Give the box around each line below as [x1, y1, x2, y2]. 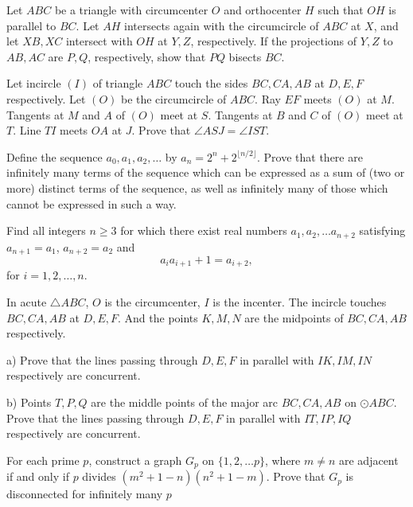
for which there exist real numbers [120, 222, 287, 239]
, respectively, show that [88, 48, 206, 64]
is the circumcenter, [104, 294, 201, 310]
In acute [6, 294, 47, 310]
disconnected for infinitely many [6, 486, 163, 502]
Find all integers [6, 222, 86, 239]
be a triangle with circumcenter [54, 2, 208, 18]
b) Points [6, 394, 52, 411]
